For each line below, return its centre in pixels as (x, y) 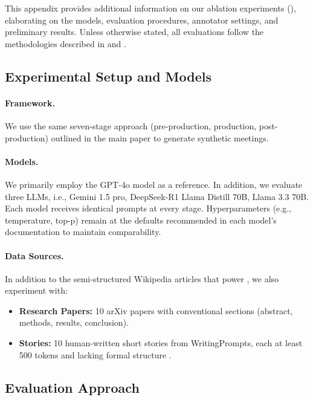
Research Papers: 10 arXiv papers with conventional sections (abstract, (156, 310)
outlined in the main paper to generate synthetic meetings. (160, 137)
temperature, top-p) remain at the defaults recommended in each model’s (141, 220)
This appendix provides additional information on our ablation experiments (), (150, 8)
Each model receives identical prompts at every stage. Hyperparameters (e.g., (148, 208)
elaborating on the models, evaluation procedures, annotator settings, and (142, 20)
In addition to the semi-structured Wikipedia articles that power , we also (142, 278)
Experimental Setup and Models (108, 76)
